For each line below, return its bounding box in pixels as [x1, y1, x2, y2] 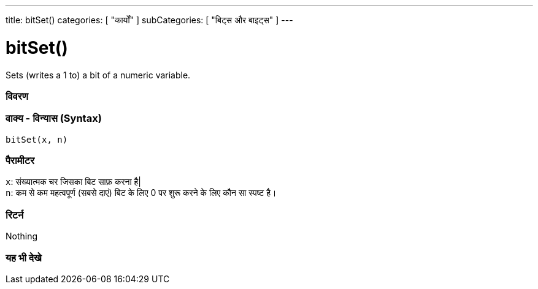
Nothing [6, 231, 38, 242]
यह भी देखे [6, 251, 42, 264]
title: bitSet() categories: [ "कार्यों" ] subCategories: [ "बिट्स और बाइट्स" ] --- [6, 15, 293, 25]
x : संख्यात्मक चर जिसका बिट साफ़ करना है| [6, 176, 141, 187]
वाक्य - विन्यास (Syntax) [6, 112, 102, 125]
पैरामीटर [6, 154, 35, 167]
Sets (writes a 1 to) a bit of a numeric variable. [6, 69, 191, 80]
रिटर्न [6, 208, 24, 221]
